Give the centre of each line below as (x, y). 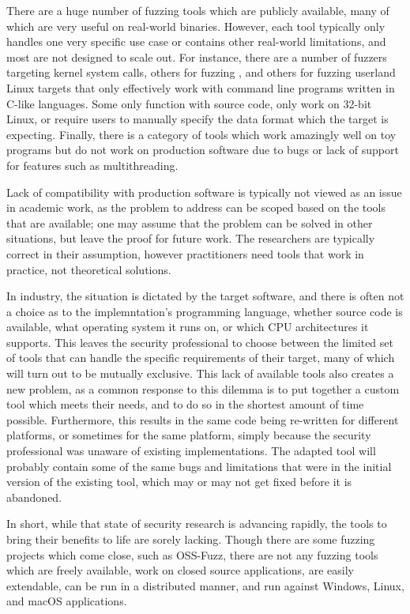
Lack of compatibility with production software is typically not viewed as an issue (204, 192)
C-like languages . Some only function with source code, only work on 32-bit (189, 103)
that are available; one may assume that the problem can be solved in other (190, 222)
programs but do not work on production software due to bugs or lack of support (203, 150)
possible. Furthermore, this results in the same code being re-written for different (203, 419)
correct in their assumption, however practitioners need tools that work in (185, 253)
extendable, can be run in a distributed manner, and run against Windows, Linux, (205, 585)
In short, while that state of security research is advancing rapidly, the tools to (197, 524)
